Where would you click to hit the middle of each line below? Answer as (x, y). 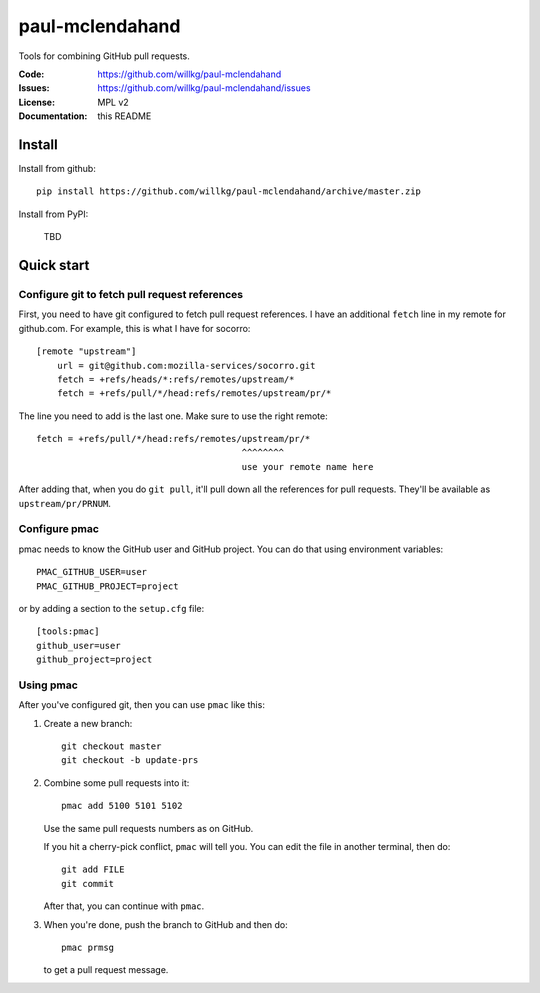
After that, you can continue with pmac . (124, 906)
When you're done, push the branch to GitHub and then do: (166, 924)
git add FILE (93, 869)
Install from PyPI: (53, 214)
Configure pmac (59, 529)
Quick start (54, 265)
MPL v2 (113, 102)
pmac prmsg (88, 947)
